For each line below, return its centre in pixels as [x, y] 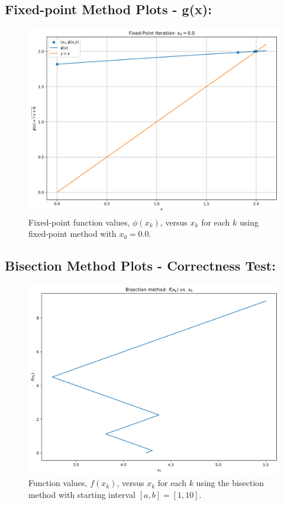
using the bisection [230, 483]
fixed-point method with [72, 234]
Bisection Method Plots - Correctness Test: [140, 266]
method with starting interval [82, 494]
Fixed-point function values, [79, 222]
